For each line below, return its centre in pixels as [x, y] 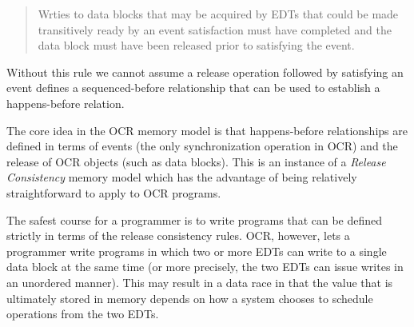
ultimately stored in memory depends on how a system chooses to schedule [190, 298]
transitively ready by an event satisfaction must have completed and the [215, 29]
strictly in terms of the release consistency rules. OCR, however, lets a [178, 235]
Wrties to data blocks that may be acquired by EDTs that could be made [218, 14]
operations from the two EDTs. [83, 314]
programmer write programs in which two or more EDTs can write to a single [197, 251]
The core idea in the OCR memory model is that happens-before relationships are [207, 130]
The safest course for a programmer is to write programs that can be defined [195, 219]
